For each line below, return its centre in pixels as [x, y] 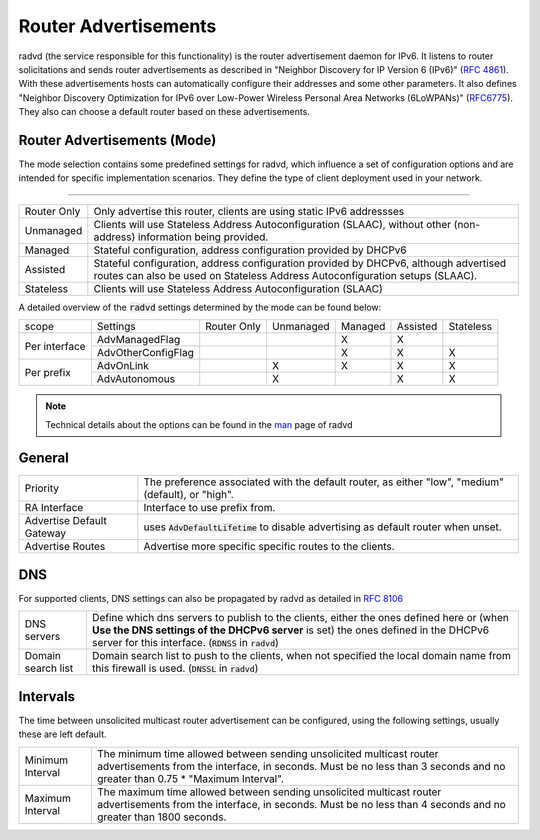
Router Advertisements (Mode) [117, 140]
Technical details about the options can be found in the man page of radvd [199, 424]
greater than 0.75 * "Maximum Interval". [190, 778]
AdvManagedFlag [138, 340]
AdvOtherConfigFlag [145, 353]
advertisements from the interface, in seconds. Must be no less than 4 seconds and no [301, 804]
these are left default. [62, 734]
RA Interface [54, 508]
